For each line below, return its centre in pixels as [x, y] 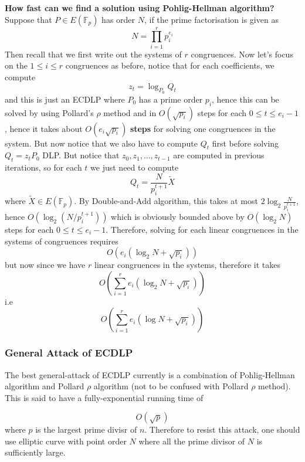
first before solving [245, 143]
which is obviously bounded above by [178, 216]
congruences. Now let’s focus [242, 54]
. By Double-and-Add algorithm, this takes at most [166, 201]
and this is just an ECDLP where [65, 99]
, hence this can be [245, 99]
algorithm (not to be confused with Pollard [171, 386]
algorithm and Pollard [45, 386]
